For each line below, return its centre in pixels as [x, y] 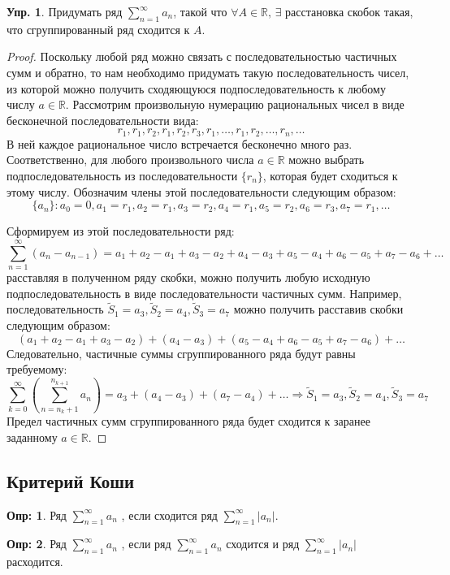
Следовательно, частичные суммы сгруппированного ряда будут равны [181, 353]
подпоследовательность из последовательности [122, 175]
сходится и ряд [263, 544]
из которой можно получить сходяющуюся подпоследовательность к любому [196, 88]
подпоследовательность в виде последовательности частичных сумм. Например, [204, 293]
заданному [32, 437]
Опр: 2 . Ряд [37, 544]
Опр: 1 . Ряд [37, 514]
